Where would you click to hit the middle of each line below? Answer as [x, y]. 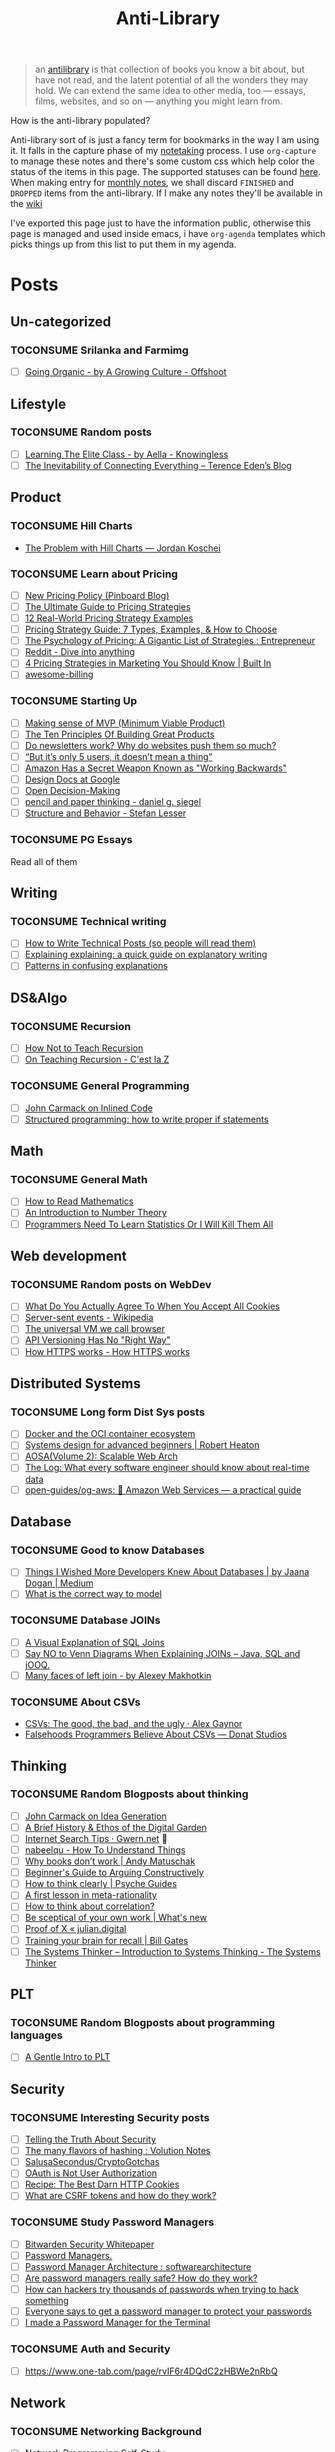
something [47, 2301]
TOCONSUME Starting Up [74, 701]
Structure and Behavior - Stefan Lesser [105, 813]
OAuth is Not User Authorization [91, 2173]
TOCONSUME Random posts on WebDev [111, 1284]
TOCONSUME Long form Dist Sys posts [107, 1412]
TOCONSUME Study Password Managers [112, 2222]
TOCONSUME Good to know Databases [107, 1550]
